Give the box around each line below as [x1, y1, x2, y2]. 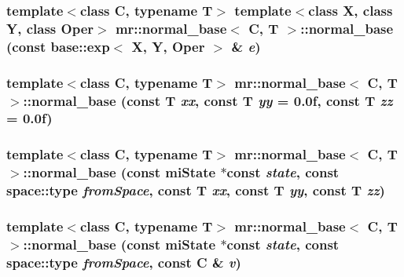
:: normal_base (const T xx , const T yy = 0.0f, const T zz [23, 90, 393, 110]
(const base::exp [6, 36, 110, 56]
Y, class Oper [6, 18, 94, 38]
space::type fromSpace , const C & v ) [6, 252, 241, 272]
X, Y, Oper [131, 36, 205, 56]
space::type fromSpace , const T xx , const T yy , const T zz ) [6, 180, 385, 200]
